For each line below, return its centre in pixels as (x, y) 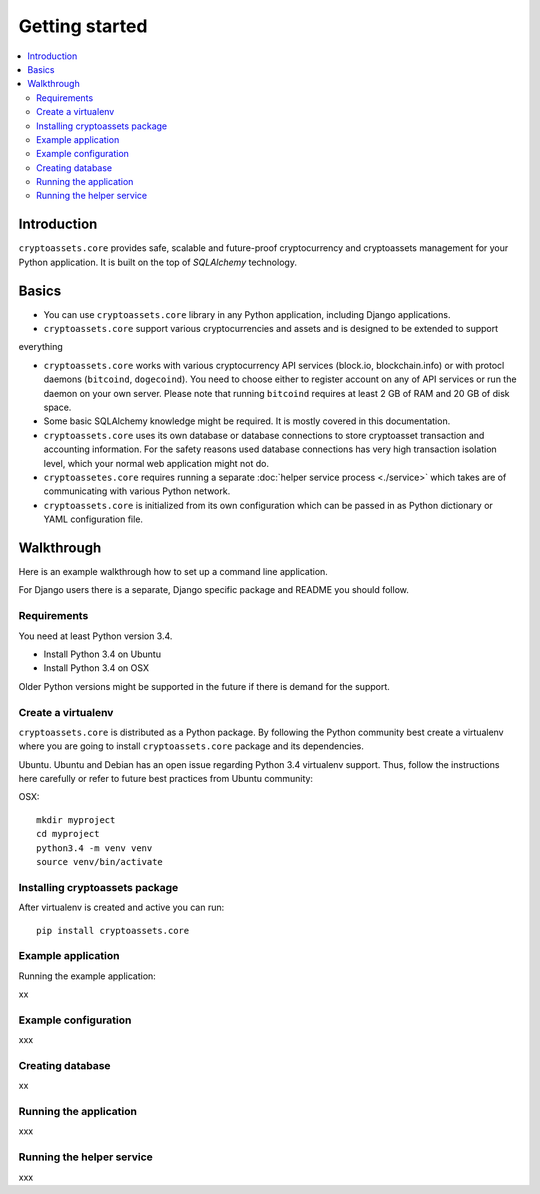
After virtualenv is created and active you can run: (121, 907)
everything (41, 347)
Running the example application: (87, 976)
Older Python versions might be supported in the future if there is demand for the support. (204, 686)
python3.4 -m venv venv (94, 848)
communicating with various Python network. (137, 491)
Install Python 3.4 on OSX (96, 668)
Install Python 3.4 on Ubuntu (102, 654)
